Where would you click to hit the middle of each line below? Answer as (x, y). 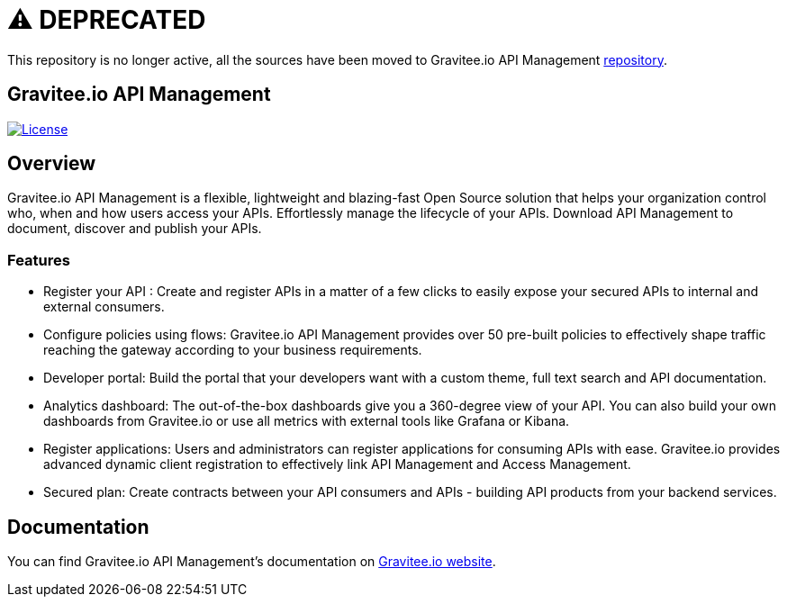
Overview (52, 164)
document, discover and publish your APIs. (135, 229)
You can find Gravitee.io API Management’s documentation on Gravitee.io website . (252, 562)
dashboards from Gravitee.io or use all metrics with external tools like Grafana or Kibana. (307, 421)
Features (39, 260)
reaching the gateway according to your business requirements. (233, 350)
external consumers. (104, 307)
